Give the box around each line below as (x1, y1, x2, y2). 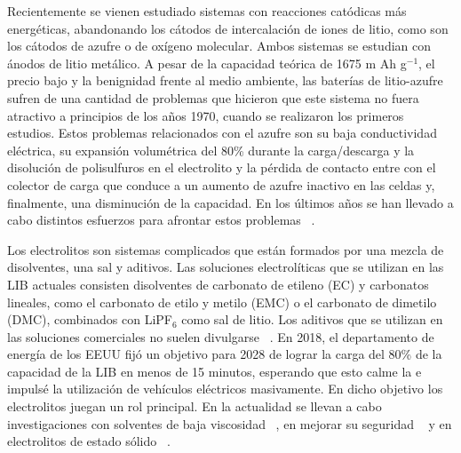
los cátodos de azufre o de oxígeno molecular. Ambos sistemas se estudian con (7, 36, 432, 55)
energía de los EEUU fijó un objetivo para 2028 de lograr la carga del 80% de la (7, 345, 442, 363)
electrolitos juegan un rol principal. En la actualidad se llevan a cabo (7, 397, 382, 416)
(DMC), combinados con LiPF (7, 310, 172, 329)
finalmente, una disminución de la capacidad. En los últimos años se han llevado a (7, 193, 454, 211)
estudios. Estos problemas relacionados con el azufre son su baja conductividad (7, 123, 437, 142)
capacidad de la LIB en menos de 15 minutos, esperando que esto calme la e (7, 362, 422, 380)
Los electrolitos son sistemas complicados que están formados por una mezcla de (7, 240, 444, 258)
